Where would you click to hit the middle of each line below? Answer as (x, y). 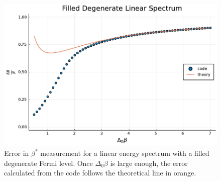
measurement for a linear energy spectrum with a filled (125, 153)
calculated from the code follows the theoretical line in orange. (100, 173)
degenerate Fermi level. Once (48, 163)
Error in (17, 153)
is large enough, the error (149, 163)
